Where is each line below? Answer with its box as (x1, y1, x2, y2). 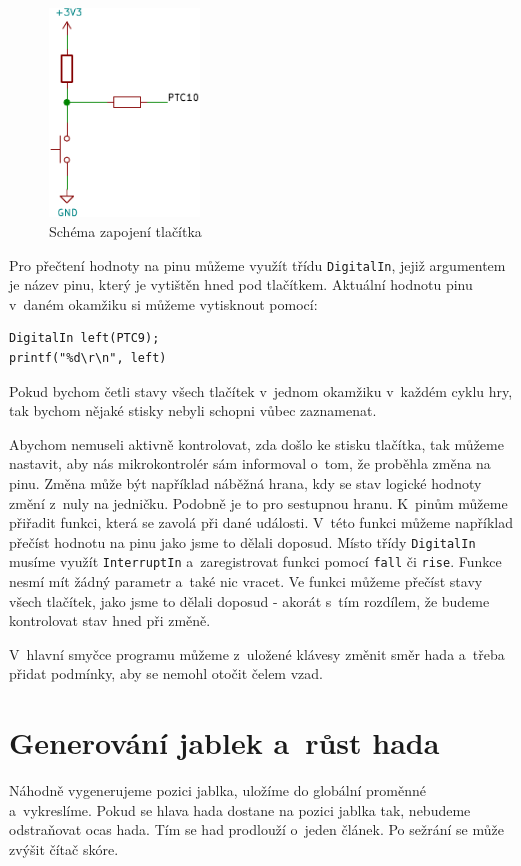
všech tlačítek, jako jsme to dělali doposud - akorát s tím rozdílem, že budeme (9, 590, 490, 611)
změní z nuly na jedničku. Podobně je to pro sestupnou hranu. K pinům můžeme (9, 492, 508, 513)
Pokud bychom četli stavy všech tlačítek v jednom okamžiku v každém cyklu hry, (9, 380, 513, 401)
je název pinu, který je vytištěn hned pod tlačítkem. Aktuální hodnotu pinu (9, 274, 473, 295)
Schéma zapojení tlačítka (49, 220, 202, 241)
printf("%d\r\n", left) (9, 350, 167, 365)
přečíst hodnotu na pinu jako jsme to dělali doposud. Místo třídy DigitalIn (9, 531, 476, 552)
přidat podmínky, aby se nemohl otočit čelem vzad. (9, 663, 323, 684)
